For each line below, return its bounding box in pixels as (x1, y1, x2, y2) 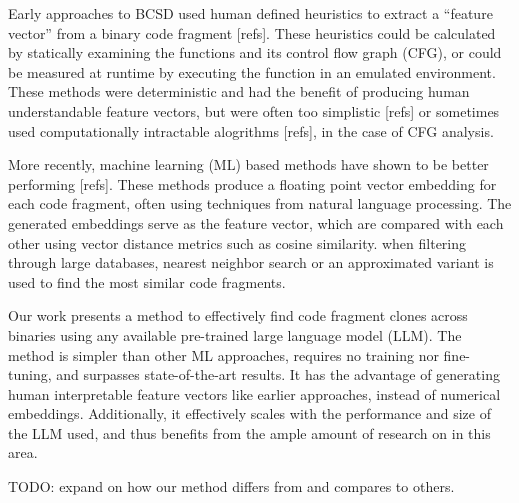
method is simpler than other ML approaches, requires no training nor (8, 344, 439, 365)
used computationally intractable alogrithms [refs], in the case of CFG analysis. (8, 120, 494, 141)
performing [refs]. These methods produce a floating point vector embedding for (8, 173, 497, 194)
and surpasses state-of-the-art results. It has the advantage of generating (56, 364, 500, 385)
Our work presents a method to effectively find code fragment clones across (8, 305, 468, 326)
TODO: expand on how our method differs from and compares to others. (8, 476, 455, 497)
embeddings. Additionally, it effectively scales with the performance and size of (8, 403, 491, 424)
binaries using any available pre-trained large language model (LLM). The (8, 324, 462, 345)
